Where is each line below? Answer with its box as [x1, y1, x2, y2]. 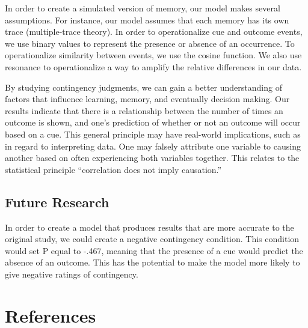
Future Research [5, 192, 109, 211]
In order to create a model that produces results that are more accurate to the [5, 220, 294, 233]
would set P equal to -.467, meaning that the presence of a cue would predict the [5, 244, 303, 257]
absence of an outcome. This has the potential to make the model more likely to [5, 256, 300, 269]
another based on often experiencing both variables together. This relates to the [5, 151, 300, 164]
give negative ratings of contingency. [5, 267, 138, 280]
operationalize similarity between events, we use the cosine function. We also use [5, 49, 302, 61]
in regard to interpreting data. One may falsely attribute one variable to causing [5, 139, 301, 152]
